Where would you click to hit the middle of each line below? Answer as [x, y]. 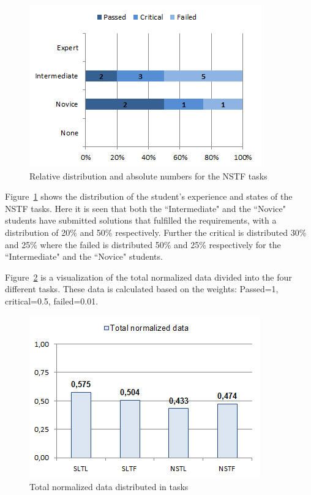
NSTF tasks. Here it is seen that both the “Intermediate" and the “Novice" [146, 208]
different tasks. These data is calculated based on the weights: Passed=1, [142, 289]
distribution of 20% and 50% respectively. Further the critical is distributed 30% [156, 232]
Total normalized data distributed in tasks [109, 487]
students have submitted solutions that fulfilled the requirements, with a [141, 220]
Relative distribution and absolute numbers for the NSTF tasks [148, 176]
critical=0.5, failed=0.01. [52, 300]
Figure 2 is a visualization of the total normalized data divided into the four [148, 277]
